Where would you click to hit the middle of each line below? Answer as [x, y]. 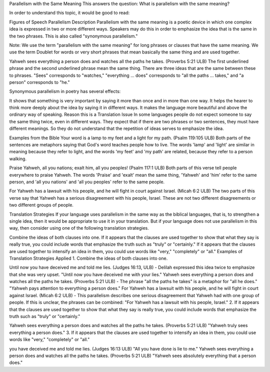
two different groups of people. [41, 205]
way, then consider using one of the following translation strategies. [79, 228]
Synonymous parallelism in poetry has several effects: [65, 91]
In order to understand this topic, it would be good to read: [69, 13]
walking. [18, 159]
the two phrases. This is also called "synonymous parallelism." [73, 36]
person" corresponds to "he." [39, 82]
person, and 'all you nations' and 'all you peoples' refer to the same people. [87, 182]
